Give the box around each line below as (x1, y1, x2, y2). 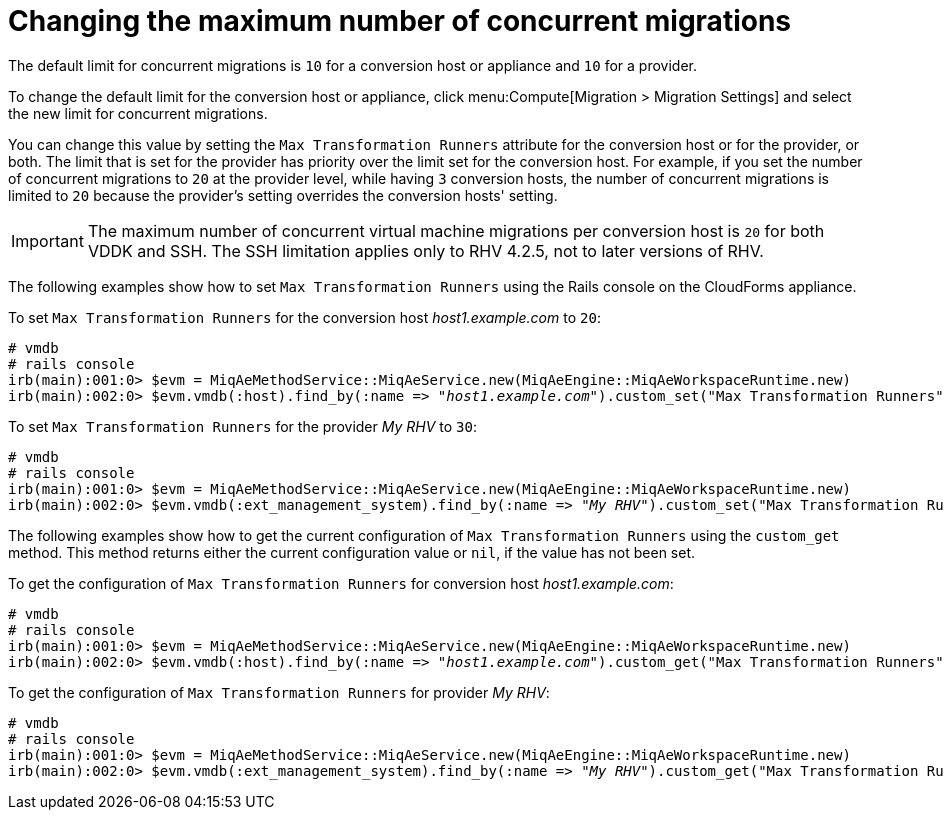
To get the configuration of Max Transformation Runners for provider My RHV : (8, 683, 550, 701)
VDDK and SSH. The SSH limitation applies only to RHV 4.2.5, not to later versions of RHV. (87, 240, 764, 261)
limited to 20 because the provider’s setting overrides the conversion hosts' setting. (8, 186, 558, 204)
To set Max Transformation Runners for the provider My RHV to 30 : (8, 417, 477, 435)
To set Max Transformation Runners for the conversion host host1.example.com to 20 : (8, 308, 601, 326)
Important (11, 230, 84, 251)
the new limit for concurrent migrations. (8, 104, 268, 122)
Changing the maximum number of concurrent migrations (8, 4, 792, 38)
